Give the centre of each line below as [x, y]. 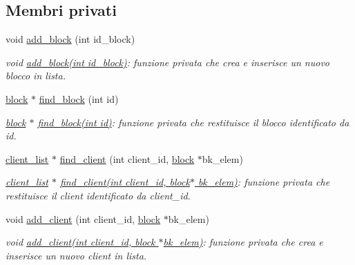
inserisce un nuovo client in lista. [76, 255]
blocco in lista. [36, 76]
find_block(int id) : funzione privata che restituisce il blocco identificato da [193, 122]
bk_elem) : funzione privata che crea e [243, 242]
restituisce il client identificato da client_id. [98, 195]
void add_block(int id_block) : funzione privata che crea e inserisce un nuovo [168, 62]
